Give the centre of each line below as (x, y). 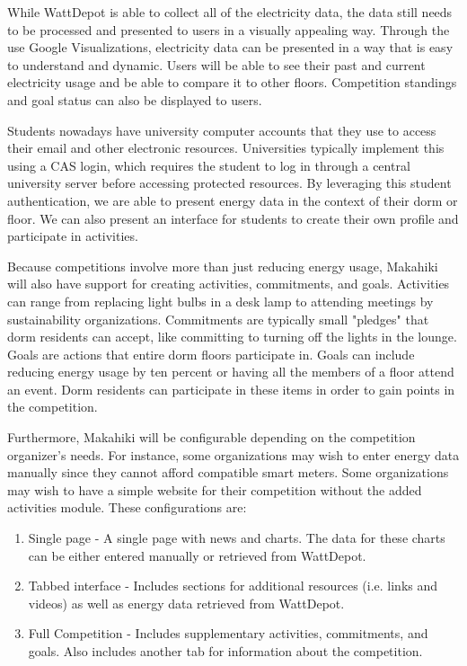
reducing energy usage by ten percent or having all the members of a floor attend (231, 372)
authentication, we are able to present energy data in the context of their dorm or (233, 200)
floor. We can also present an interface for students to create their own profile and (233, 218)
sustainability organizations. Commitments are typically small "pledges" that (218, 319)
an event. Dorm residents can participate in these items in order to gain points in (231, 389)
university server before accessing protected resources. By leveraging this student (229, 183)
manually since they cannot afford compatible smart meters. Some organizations (228, 472)
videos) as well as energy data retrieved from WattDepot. (186, 603)
